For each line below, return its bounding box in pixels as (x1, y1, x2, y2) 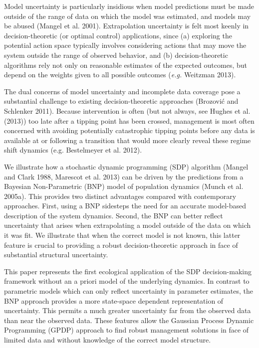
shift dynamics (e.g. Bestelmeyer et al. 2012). (4, 145, 142, 155)
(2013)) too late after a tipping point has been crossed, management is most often (4, 115, 255, 126)
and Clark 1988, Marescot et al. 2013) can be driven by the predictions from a (4, 171, 244, 181)
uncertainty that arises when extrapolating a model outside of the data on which (4, 220, 251, 230)
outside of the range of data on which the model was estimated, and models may (4, 10, 251, 21)
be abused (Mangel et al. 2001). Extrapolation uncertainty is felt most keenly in (4, 20, 249, 31)
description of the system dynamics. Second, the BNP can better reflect (4, 210, 223, 220)
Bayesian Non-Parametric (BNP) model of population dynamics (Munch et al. (4, 181, 244, 191)
